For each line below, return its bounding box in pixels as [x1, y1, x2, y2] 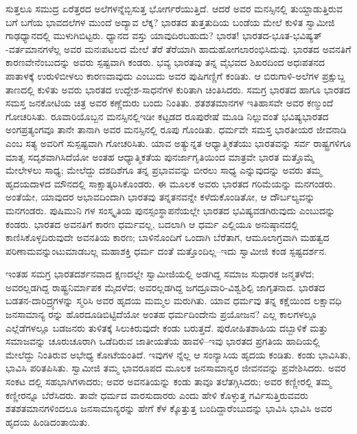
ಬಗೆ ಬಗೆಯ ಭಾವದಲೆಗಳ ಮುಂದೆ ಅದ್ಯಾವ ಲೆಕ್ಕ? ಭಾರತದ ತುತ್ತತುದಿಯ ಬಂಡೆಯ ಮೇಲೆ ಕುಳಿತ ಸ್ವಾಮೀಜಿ [5, 14, 335, 29]
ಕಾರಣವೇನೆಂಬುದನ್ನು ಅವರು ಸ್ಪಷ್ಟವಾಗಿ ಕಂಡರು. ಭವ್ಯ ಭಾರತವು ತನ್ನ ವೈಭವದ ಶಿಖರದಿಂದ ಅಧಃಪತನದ [5, 55, 325, 69]
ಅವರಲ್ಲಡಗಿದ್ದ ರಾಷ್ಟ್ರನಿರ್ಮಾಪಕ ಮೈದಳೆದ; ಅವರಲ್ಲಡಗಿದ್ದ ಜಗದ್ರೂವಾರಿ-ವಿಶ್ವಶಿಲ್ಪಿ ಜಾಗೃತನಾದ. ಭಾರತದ [5, 279, 325, 294]
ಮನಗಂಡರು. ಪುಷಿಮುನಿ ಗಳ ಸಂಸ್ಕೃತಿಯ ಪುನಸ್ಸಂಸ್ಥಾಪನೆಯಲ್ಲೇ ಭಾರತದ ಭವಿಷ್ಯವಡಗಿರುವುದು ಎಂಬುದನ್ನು [5, 203, 336, 217]
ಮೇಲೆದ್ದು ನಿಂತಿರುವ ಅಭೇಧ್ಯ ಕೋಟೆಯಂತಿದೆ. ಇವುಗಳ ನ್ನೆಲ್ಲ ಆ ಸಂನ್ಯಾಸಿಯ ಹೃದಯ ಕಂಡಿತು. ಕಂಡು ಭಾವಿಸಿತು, [5, 347, 351, 361]
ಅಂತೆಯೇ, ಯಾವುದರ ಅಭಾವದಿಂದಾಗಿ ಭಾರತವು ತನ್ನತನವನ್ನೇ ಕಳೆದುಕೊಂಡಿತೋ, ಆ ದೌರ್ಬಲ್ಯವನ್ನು [5, 190, 315, 204]
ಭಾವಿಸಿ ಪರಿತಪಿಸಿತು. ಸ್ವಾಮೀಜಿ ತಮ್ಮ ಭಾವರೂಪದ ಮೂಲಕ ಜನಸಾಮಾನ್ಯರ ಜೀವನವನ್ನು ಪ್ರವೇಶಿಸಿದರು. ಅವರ [5, 361, 346, 375]
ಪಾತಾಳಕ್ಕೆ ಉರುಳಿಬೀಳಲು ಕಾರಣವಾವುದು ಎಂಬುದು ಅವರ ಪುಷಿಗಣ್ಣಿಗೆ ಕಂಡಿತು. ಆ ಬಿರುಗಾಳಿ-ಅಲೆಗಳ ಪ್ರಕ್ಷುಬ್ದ [5, 68, 345, 82]
